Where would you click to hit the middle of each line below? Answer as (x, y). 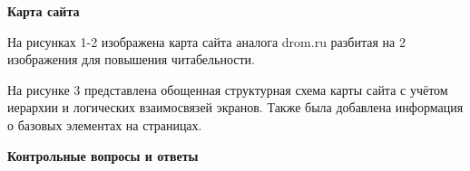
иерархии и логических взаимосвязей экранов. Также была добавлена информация (235, 107)
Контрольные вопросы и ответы (103, 155)
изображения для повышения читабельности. (131, 59)
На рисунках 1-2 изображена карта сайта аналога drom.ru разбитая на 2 (206, 41)
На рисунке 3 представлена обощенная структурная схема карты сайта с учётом (228, 89)
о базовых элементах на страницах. (105, 124)
